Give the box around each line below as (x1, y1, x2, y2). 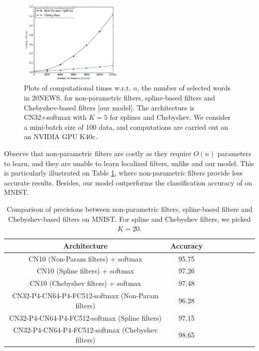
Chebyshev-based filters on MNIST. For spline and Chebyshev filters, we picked (8, 213, 251, 224)
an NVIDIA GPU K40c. (24, 131, 98, 142)
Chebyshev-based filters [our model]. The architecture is (24, 102, 195, 112)
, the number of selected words (137, 83, 231, 93)
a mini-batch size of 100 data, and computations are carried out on (24, 121, 229, 132)
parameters (217, 148, 252, 159)
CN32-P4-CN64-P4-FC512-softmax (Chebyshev (13, 325, 158, 335)
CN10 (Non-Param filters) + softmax (28, 253, 142, 263)
